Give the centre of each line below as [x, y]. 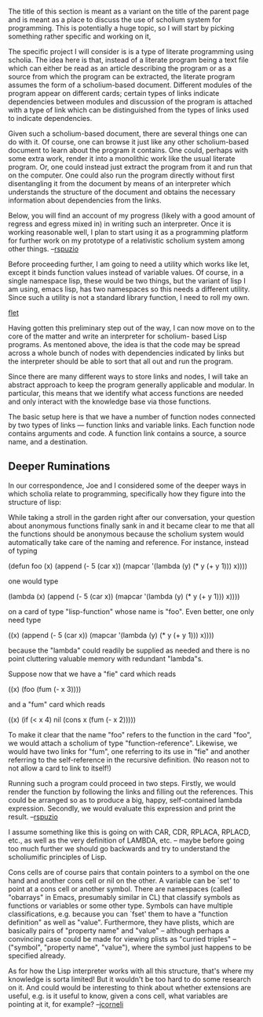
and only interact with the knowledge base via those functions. [110, 401]
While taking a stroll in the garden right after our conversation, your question [131, 517]
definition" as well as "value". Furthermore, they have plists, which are [121, 922]
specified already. [37, 955]
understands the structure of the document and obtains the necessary [122, 192]
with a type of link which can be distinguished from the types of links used [128, 110]
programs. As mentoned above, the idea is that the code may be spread [124, 344]
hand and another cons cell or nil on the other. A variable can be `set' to [124, 880]
